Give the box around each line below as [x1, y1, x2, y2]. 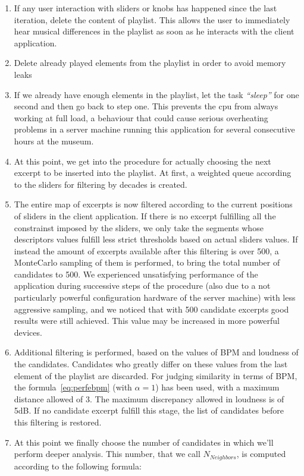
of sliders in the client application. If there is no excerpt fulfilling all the [14, 209, 276, 222]
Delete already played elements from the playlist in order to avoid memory [14, 56, 286, 69]
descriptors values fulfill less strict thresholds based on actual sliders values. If [14, 233, 298, 245]
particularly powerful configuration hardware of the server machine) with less [14, 291, 296, 304]
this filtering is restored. [14, 416, 102, 428]
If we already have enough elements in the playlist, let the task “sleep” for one [14, 88, 299, 100]
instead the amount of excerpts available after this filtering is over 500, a [14, 244, 279, 257]
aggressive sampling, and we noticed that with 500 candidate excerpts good [14, 302, 289, 315]
